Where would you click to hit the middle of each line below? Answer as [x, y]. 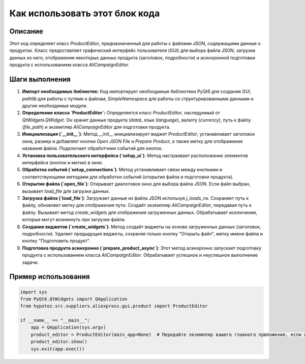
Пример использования [50, 277]
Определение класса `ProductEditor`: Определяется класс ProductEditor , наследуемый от [121, 113]
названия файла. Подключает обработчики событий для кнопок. [92, 148]
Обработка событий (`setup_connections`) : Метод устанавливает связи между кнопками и [122, 170]
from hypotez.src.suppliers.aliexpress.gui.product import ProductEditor [114, 306]
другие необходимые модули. [55, 105]
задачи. [30, 262]
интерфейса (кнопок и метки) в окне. [63, 163]
